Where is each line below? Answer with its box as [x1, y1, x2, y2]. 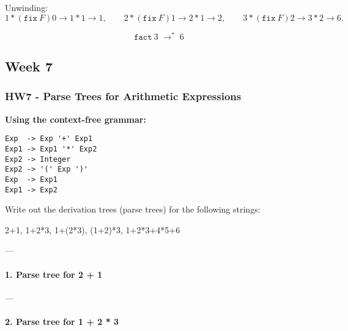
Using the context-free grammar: [5, 112, 146, 125]
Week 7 [5, 57, 53, 76]
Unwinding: [5, 1, 48, 13]
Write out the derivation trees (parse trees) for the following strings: [5, 203, 261, 216]
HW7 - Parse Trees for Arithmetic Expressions [5, 89, 242, 104]
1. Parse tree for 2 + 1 [5, 267, 103, 280]
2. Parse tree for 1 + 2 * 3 [5, 315, 119, 327]
